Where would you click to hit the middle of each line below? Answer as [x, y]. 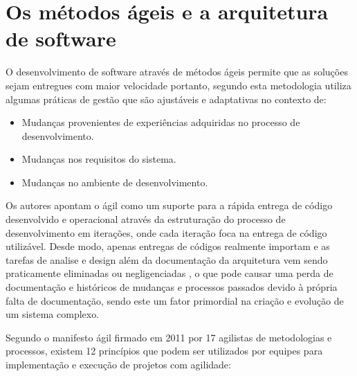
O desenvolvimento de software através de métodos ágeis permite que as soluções [177, 72]
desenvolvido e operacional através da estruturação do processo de [146, 219]
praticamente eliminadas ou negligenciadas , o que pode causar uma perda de [170, 273]
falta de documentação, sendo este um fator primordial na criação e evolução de [175, 300]
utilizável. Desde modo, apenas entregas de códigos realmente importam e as [168, 246]
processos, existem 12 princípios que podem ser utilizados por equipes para [164, 351]
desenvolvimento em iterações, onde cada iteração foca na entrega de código [166, 232]
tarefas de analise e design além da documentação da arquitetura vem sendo [167, 259]
